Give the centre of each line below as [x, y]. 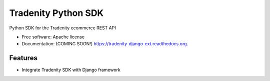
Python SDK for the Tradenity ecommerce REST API [62, 28]
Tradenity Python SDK [56, 13]
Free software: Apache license [53, 37]
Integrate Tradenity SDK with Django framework [71, 70]
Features [23, 58]
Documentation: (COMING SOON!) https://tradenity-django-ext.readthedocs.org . [105, 44]
